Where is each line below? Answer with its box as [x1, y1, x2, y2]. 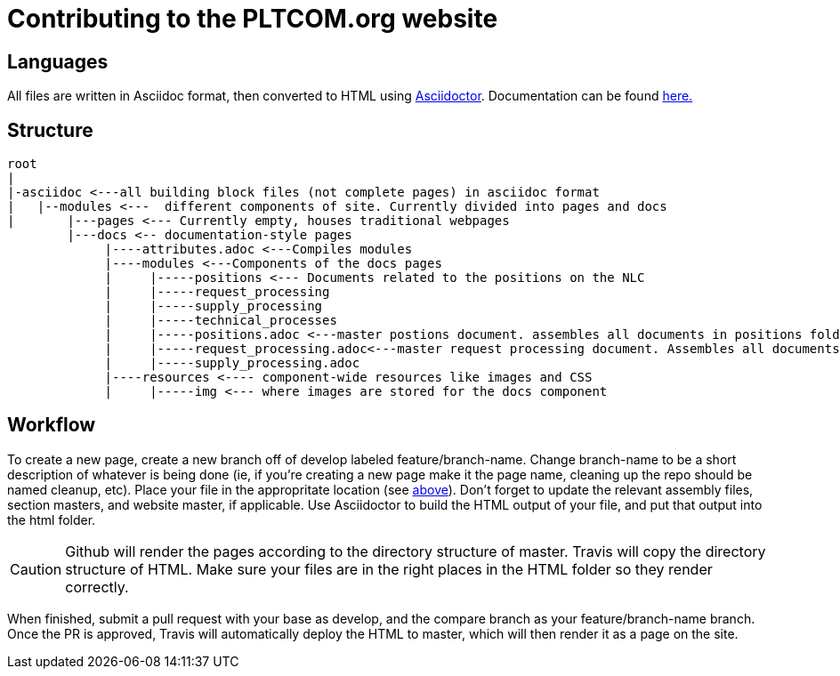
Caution [10, 559, 62, 578]
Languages [7, 50, 109, 73]
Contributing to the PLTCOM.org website [7, 4, 498, 34]
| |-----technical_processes [104, 313, 337, 328]
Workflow [7, 414, 96, 437]
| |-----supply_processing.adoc [104, 356, 360, 371]
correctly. [65, 577, 129, 596]
